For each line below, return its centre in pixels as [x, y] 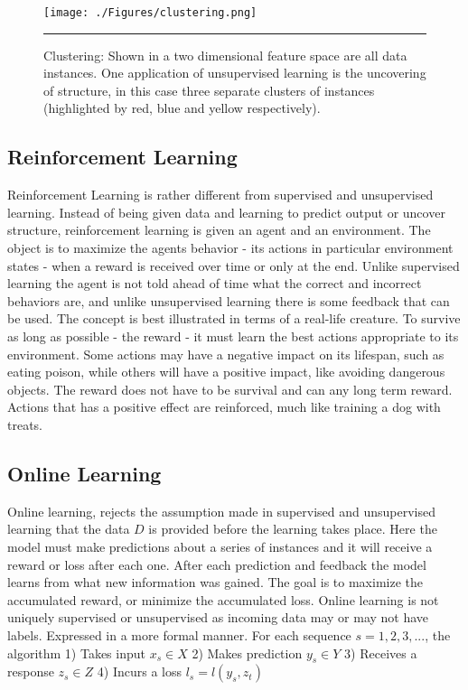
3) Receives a [381, 653]
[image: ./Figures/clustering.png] [150, 13]
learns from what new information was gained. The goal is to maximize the [215, 582]
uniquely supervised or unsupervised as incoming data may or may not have [218, 617]
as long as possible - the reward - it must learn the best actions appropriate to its [233, 336]
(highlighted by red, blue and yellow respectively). [182, 108]
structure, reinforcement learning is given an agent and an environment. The [219, 230]
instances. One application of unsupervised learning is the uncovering [235, 73]
